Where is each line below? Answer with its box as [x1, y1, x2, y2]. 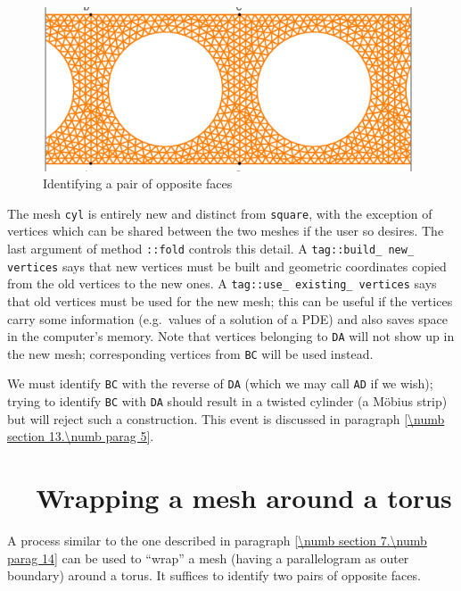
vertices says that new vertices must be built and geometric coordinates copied [7, 256, 447, 275]
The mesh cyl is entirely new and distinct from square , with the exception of [7, 204, 432, 222]
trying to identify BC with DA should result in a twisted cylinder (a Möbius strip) [7, 392, 448, 411]
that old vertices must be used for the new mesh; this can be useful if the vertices [7, 291, 453, 310]
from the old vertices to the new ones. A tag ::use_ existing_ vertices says [7, 274, 437, 293]
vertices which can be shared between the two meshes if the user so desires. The [7, 221, 444, 240]
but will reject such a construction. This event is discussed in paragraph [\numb [7, 409, 445, 428]
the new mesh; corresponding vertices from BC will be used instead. [7, 344, 374, 362]
